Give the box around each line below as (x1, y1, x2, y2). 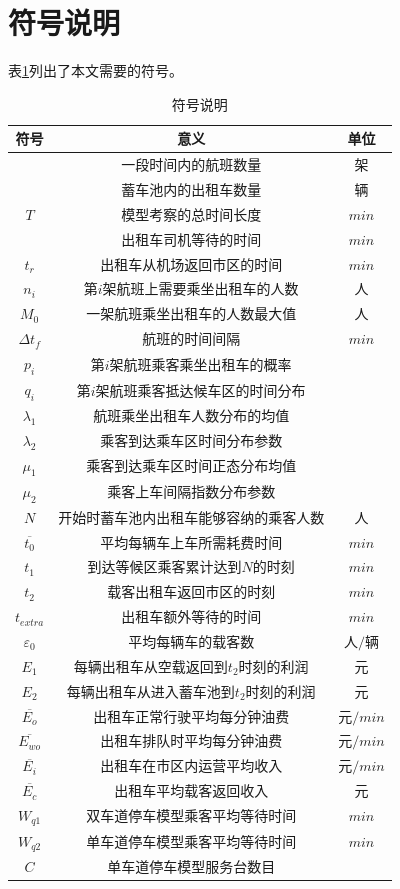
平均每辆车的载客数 (128, 631, 255, 651)
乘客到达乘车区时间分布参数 (100, 429, 283, 450)
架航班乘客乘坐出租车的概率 (109, 353, 292, 374)
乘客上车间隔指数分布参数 (107, 481, 276, 502)
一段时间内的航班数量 (121, 154, 262, 175)
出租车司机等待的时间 (121, 228, 262, 249)
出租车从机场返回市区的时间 (100, 253, 283, 274)
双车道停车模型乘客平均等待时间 (86, 805, 297, 826)
